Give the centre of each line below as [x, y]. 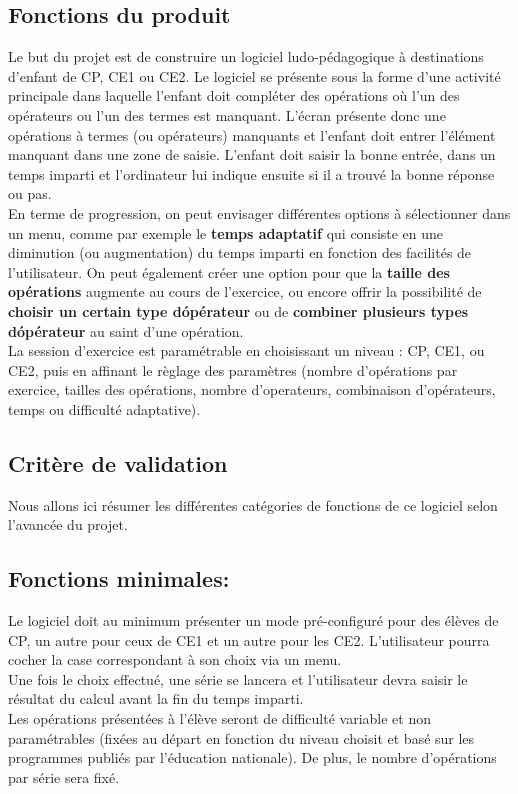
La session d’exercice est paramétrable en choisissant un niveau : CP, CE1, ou [246, 350]
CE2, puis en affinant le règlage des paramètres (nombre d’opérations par [233, 369]
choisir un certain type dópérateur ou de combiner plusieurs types [238, 310]
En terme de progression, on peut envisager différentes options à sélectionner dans [259, 212]
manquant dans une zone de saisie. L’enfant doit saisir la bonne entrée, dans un [252, 154]
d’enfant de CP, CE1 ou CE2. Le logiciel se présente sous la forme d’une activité [254, 75]
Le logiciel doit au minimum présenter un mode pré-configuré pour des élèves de [253, 620]
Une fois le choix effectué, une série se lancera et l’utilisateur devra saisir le [238, 678]
